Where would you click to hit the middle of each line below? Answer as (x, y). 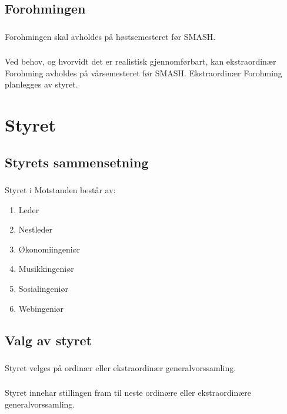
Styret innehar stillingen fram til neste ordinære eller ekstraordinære (128, 393)
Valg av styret (49, 340)
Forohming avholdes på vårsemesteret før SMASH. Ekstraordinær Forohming (143, 73)
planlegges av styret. (41, 84)
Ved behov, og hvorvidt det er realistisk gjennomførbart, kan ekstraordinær (141, 61)
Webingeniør (41, 308)
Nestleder (36, 229)
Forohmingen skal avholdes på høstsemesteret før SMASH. (110, 36)
